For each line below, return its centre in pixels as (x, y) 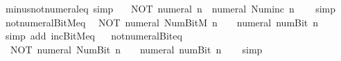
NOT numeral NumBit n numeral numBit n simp (136, 49)
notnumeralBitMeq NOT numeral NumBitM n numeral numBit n (162, 22)
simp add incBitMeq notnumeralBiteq (94, 36)
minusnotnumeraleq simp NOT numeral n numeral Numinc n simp (170, 8)
